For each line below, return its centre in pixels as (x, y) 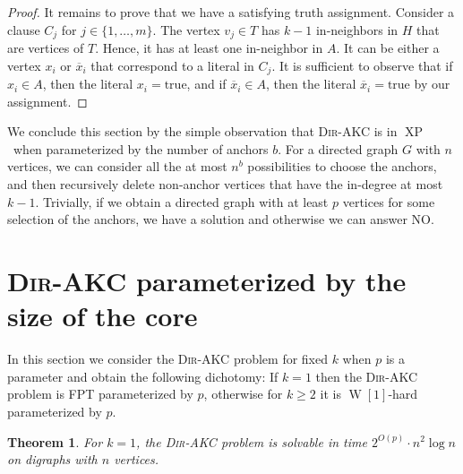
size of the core (103, 316)
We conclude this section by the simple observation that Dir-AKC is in (202, 131)
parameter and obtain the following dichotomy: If (143, 376)
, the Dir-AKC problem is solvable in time (252, 441)
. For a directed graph (338, 148)
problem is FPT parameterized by (100, 394)
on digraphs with (52, 459)
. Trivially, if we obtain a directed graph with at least (182, 201)
